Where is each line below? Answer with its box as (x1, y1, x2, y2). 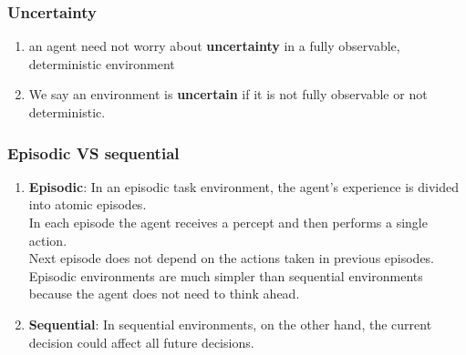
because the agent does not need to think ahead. (28, 284, 300, 303)
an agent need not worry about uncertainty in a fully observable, (28, 36, 400, 56)
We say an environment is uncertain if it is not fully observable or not (28, 85, 428, 104)
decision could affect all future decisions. (28, 332, 254, 351)
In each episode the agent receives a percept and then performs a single (28, 213, 428, 231)
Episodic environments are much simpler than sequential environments (28, 266, 423, 285)
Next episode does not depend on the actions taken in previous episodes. (28, 248, 435, 268)
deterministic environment (28, 54, 175, 73)
